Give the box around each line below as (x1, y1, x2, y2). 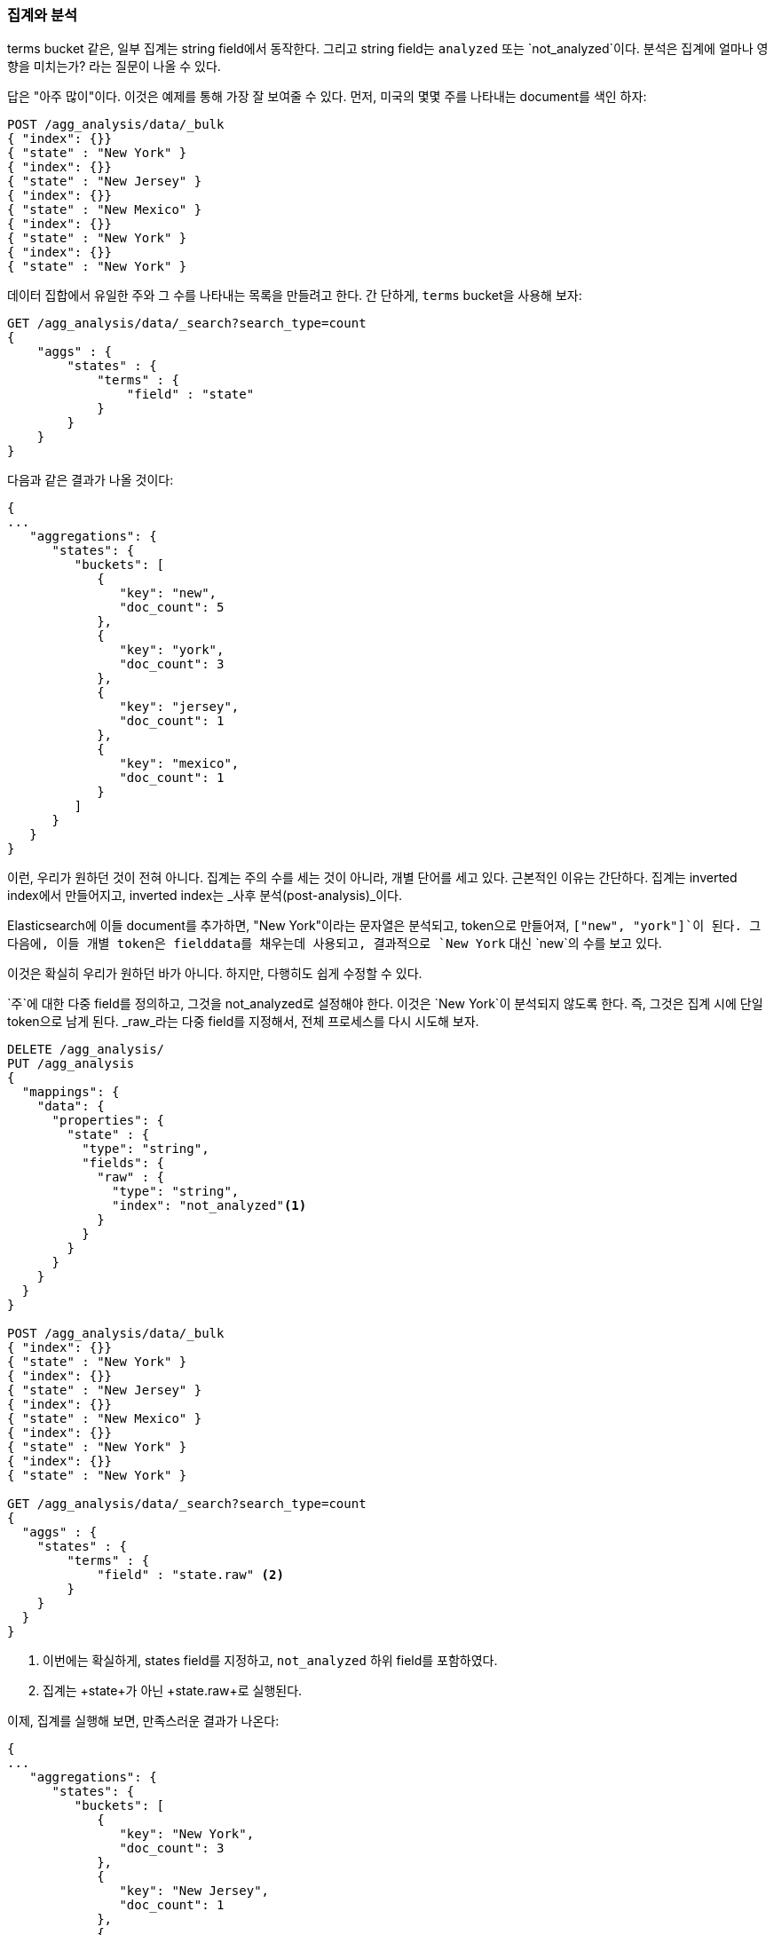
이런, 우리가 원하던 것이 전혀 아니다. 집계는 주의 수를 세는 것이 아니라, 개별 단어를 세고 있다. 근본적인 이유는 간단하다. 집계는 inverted (7, 870, 738, 886)
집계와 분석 (7, 6, 78, 24)
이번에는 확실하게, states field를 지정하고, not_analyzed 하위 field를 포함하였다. (43, 1653, 498, 1669)
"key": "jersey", (119, 699, 240, 715)
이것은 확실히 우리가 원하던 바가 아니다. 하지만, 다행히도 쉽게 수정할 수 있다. (7, 966, 423, 982)
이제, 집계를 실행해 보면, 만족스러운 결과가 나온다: (7, 1713, 280, 1729)
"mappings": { (21, 1085, 120, 1100)
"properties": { (51, 1113, 165, 1128)
